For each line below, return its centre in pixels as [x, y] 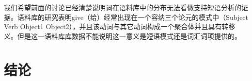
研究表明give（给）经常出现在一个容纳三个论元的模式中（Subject [146, 17]
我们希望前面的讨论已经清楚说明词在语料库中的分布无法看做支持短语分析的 [123, 7]
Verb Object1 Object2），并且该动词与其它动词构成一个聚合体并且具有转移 [120, 26]
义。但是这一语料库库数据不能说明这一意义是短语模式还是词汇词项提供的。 [123, 36]
